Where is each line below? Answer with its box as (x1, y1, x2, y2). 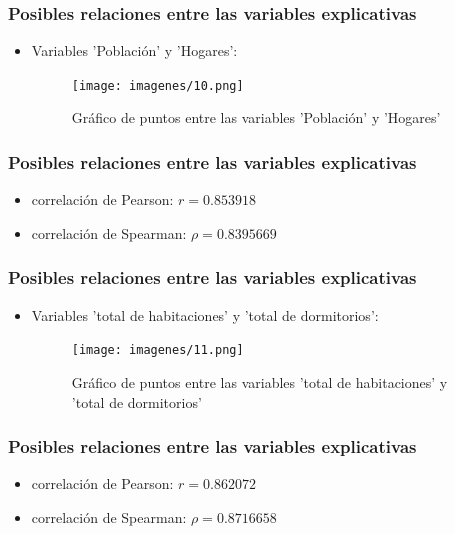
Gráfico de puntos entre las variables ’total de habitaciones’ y (71, 371, 448, 392)
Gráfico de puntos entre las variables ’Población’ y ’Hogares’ (71, 107, 441, 128)
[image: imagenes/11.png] (71, 343, 244, 358)
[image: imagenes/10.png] (71, 78, 244, 93)
